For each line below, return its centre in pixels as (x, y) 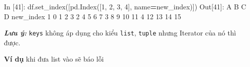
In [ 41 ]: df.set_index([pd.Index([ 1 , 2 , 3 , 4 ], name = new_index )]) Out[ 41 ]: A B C (125, 6)
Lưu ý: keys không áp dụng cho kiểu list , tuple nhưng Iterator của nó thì (120, 33)
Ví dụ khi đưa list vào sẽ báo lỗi (54, 59)
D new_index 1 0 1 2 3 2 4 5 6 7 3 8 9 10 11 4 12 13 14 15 (93, 16)
